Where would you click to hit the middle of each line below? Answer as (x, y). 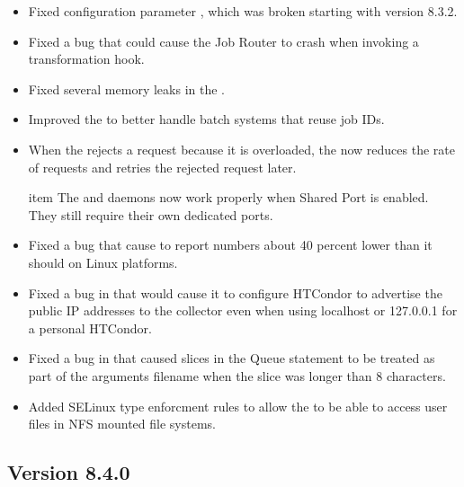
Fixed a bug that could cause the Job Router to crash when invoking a (223, 41)
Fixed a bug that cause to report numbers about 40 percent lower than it (230, 245)
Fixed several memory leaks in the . (126, 89)
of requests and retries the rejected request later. (162, 167)
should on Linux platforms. (103, 262)
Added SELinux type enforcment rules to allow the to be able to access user (238, 406)
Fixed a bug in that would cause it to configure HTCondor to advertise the (235, 292)
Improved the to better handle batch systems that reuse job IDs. (206, 119)
